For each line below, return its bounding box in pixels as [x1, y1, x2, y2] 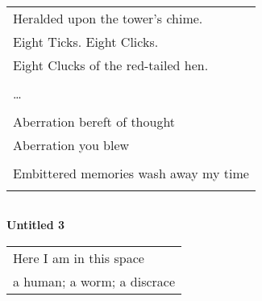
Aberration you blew [13, 136, 130, 154]
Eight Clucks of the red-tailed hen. [13, 56, 209, 74]
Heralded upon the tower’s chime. [13, 9, 203, 27]
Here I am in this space [13, 248, 144, 267]
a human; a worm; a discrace [13, 271, 176, 291]
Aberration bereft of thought [13, 112, 176, 131]
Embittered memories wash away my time [13, 164, 249, 182]
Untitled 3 [6, 216, 65, 232]
